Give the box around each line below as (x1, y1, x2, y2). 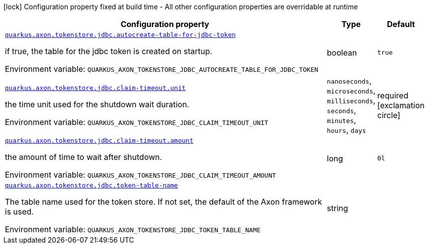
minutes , (327, 115, 356, 125)
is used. (5, 207, 34, 217)
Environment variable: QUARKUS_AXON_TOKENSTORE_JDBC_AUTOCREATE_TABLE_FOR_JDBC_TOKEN (5, 64, 318, 74)
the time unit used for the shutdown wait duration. (5, 99, 189, 109)
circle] (377, 110, 400, 120)
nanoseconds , (327, 76, 372, 86)
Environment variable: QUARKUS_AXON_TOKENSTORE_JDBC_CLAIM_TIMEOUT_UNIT (5, 117, 268, 127)
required (377, 91, 408, 100)
